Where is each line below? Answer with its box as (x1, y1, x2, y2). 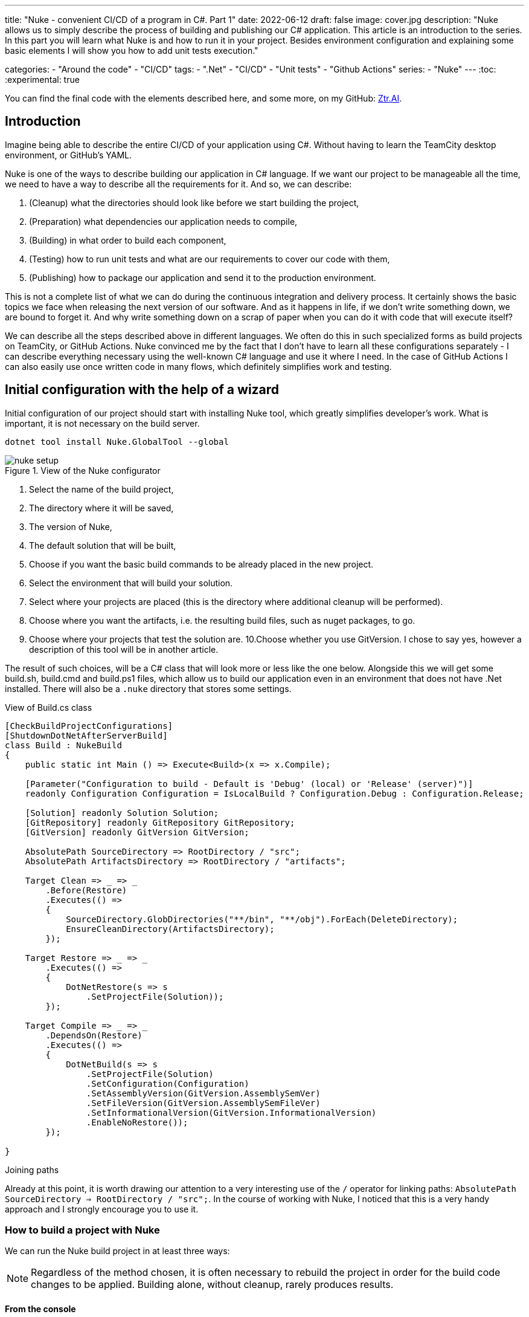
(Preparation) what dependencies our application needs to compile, (29, 216, 298, 227)
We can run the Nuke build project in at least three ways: (5, 1246, 230, 1257)
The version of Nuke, (29, 521, 112, 532)
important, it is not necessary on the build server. (5, 418, 200, 429)
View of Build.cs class (5, 702, 92, 713)
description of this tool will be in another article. (29, 644, 219, 655)
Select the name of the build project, (29, 484, 174, 494)
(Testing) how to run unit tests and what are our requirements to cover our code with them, (29, 253, 390, 264)
